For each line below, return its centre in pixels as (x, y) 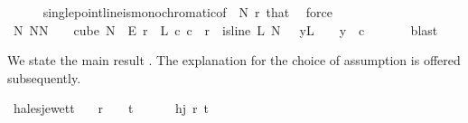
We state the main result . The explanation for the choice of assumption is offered (234, 60)
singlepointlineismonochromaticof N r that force (188, 12)
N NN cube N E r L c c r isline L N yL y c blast (225, 29)
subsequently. (44, 77)
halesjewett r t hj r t (111, 108)
